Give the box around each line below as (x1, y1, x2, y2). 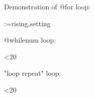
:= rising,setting (4, 18, 51, 28)
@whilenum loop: (4, 35, 56, 45)
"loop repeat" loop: (4, 68, 61, 78)
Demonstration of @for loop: (4, 1, 91, 11)
